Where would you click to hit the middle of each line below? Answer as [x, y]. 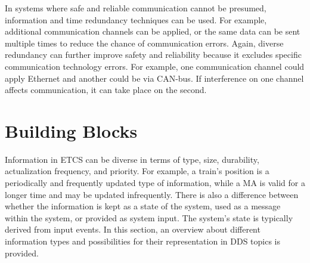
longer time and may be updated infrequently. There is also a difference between [152, 194]
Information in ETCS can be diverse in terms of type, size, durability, [132, 159]
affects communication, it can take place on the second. [106, 90]
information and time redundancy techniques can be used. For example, [136, 19]
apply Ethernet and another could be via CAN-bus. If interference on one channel [154, 78]
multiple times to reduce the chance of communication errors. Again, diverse [144, 43]
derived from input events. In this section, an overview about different [133, 229]
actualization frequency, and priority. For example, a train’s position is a [137, 171]
